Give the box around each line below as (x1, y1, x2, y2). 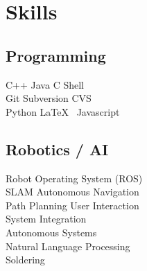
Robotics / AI (6, 138, 109, 159)
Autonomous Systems (6, 225, 97, 239)
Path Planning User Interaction (6, 198, 139, 212)
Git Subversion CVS (6, 91, 92, 105)
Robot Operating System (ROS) (6, 171, 143, 185)
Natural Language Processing (6, 238, 130, 253)
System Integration (6, 211, 87, 226)
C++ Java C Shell (6, 77, 84, 91)
